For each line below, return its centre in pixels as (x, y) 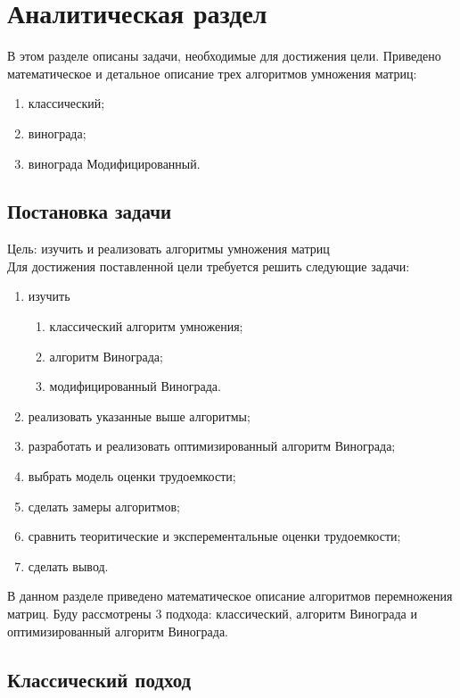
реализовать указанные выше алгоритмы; (139, 415)
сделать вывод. (68, 565)
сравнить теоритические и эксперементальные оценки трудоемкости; (214, 536)
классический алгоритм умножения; (146, 326)
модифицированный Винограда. (135, 386)
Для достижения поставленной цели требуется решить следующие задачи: (209, 266)
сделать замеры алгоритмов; (104, 506)
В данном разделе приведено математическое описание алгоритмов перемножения (230, 596)
